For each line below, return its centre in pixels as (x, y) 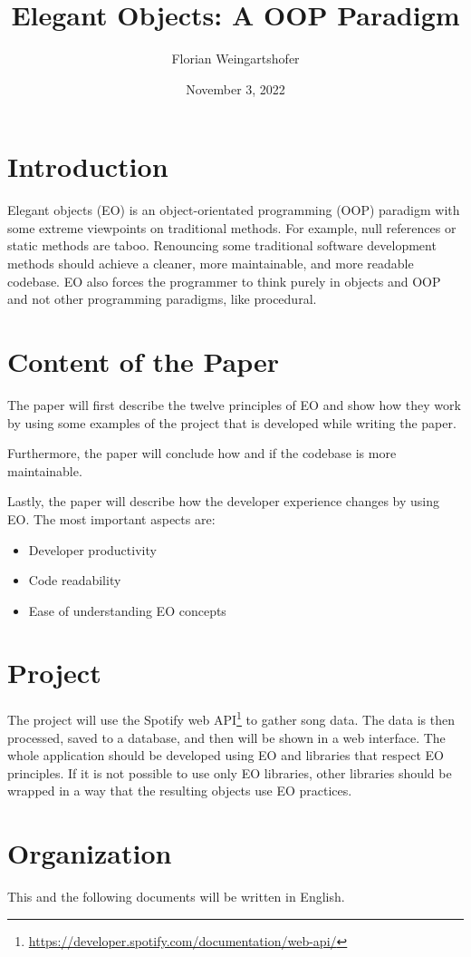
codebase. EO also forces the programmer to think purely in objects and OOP (224, 281)
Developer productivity (92, 549)
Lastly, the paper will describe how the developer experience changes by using (224, 501)
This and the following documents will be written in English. (176, 897)
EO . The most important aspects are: (111, 518)
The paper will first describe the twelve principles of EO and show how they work (234, 404)
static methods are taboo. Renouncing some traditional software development (222, 245)
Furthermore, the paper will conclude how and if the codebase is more (202, 453)
